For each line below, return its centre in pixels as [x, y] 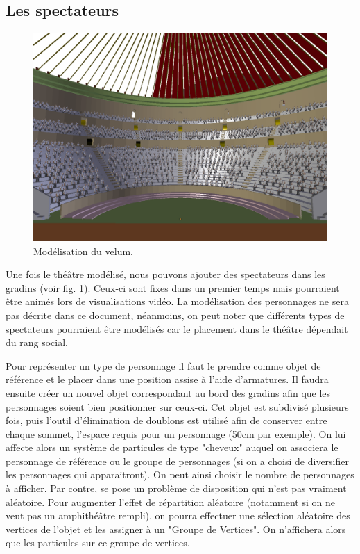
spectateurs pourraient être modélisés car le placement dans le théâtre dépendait [177, 328]
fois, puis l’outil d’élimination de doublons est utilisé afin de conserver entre [166, 420]
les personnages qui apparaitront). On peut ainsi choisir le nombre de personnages [180, 474]
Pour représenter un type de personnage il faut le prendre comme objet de [163, 365]
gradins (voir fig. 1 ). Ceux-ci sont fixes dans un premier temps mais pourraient [173, 287]
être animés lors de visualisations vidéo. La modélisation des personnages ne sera [177, 301]
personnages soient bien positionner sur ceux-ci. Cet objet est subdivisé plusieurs [177, 406]
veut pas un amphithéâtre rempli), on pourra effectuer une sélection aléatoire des [178, 515]
